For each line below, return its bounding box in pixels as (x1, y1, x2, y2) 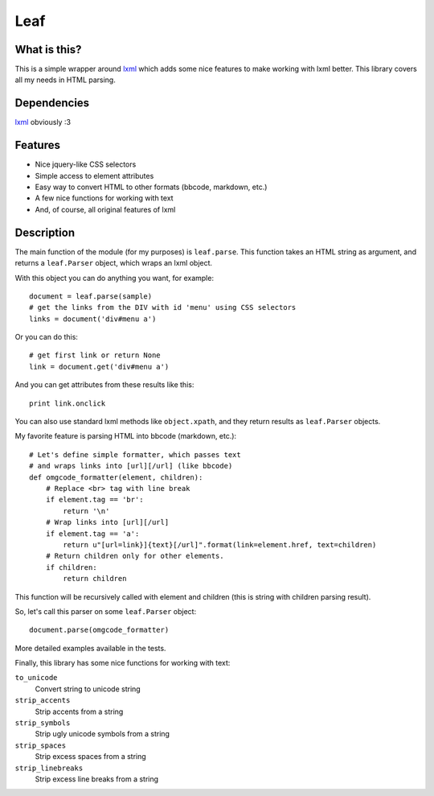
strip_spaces (14, 740, 67, 750)
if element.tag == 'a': (45, 529, 140, 538)
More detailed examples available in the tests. (14, 643, 166, 653)
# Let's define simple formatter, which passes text (29, 450, 241, 459)
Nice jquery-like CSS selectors (35, 159, 137, 169)
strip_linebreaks (14, 763, 84, 773)
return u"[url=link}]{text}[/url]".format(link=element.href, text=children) (63, 540, 377, 549)
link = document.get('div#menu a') (29, 362, 170, 371)
